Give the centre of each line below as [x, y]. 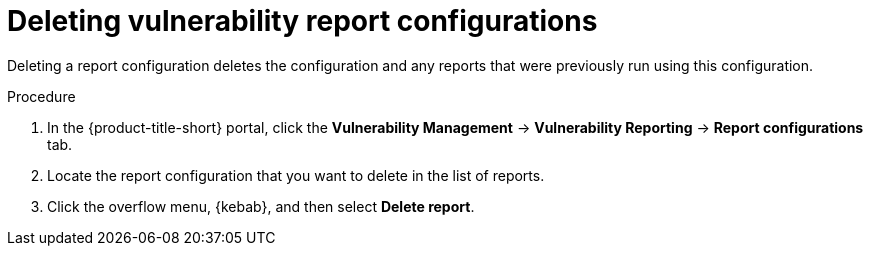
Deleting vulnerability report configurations [302, 21]
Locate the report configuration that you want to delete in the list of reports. [296, 175]
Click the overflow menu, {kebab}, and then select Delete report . [261, 206]
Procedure [41, 96]
